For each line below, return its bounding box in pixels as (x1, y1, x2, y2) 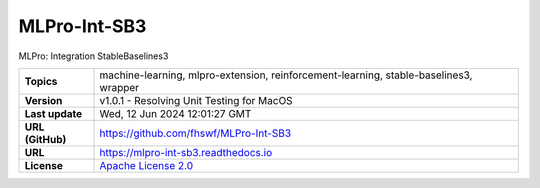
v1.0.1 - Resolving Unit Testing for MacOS (99, 93, 294, 107)
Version (24, 93, 63, 107)
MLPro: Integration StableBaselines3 (18, 50, 169, 62)
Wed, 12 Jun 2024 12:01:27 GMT (99, 106, 252, 120)
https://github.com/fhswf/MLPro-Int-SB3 (99, 126, 292, 140)
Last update (24, 106, 83, 120)
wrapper (99, 80, 140, 94)
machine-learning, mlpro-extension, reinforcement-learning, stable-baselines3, (99, 68, 473, 82)
